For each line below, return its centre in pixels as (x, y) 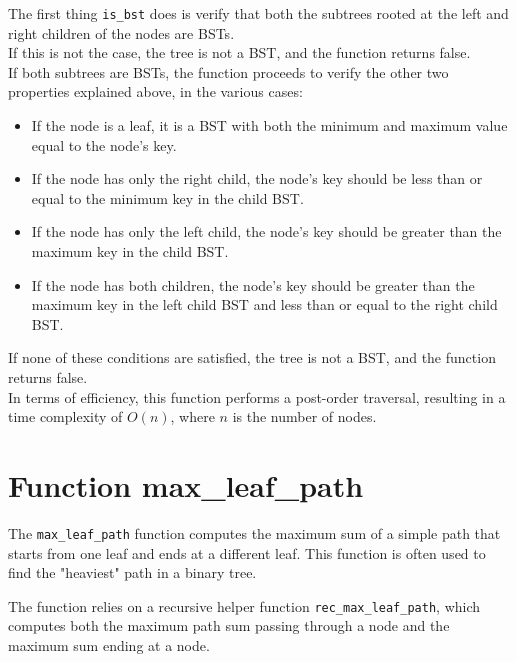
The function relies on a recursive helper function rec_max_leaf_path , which (244, 605)
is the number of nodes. (304, 416)
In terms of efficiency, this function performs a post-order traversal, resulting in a (257, 396)
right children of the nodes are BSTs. (121, 32)
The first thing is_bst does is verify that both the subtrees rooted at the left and (258, 13)
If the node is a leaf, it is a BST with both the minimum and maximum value (269, 125)
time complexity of (65, 416)
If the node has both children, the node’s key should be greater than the (253, 284)
